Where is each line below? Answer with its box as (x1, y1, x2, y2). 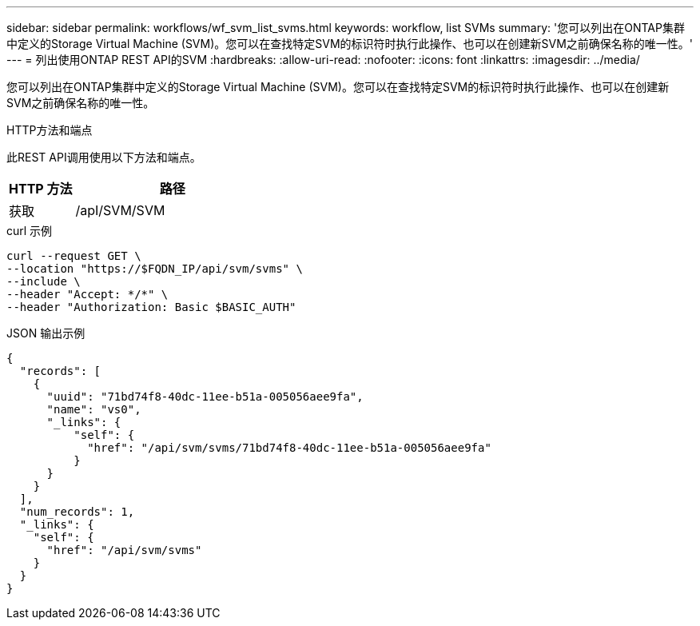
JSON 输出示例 (6, 326, 86, 340)
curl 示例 (6, 224, 53, 237)
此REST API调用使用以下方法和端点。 (6, 150, 201, 164)
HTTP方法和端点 (6, 123, 93, 137)
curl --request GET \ (6, 249, 141, 262)
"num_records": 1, (19, 505, 135, 518)
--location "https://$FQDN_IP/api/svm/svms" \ (6, 262, 303, 275)
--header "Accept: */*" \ (6, 288, 169, 301)
